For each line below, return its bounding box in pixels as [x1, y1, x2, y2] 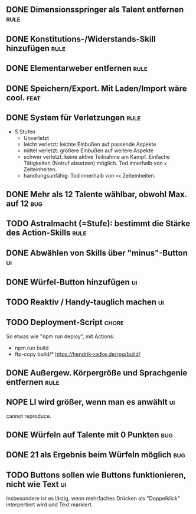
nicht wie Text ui [6, 479, 67, 489]
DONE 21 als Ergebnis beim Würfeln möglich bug [6, 450, 186, 460]
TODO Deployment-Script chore [6, 317, 124, 327]
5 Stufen [14, 128, 36, 135]
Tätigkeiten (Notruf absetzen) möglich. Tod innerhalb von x [23, 159, 167, 167]
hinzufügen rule [6, 43, 66, 53]
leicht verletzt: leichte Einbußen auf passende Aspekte [23, 141, 156, 148]
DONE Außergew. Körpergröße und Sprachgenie [6, 368, 188, 378]
